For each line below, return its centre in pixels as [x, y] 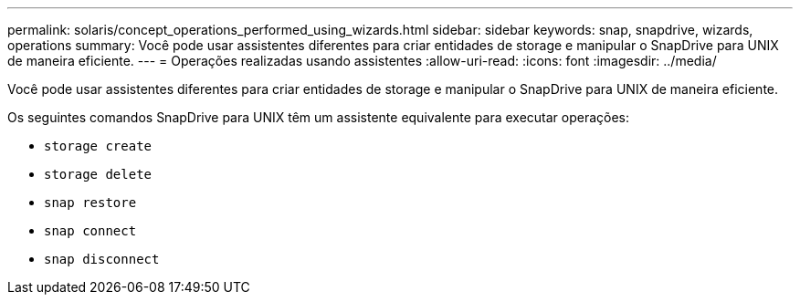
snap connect [90, 231]
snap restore [90, 203]
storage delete [98, 174]
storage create [98, 146]
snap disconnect [102, 259]
